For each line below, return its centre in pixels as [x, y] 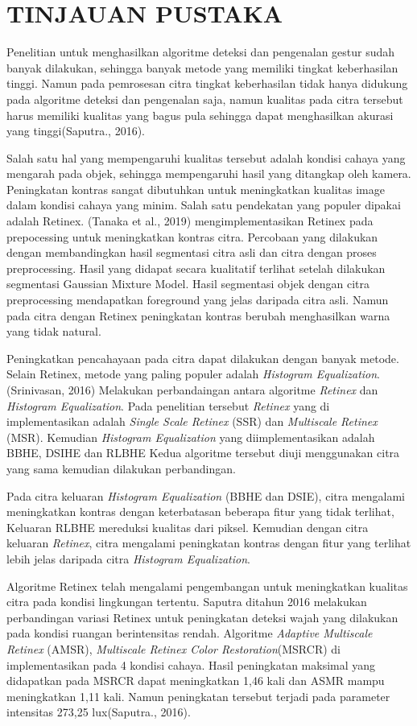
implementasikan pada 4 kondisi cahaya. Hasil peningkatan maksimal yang [191, 664]
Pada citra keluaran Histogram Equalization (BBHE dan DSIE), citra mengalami [206, 495]
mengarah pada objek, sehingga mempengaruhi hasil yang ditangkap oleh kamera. [209, 173]
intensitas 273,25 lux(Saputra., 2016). [99, 712]
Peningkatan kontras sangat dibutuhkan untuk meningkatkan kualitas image [196, 189]
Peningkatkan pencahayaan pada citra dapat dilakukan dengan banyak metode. [203, 358]
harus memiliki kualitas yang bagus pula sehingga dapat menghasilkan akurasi [200, 115]
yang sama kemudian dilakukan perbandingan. [121, 468]
